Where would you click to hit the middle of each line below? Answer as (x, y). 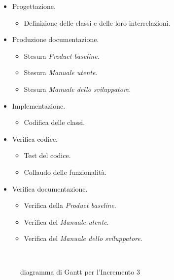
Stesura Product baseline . (62, 56)
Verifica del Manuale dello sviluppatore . (83, 238)
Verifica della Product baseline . (70, 205)
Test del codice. (47, 155)
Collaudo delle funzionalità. (65, 172)
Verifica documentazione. (50, 188)
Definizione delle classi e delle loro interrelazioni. (97, 22)
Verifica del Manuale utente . (66, 221)
